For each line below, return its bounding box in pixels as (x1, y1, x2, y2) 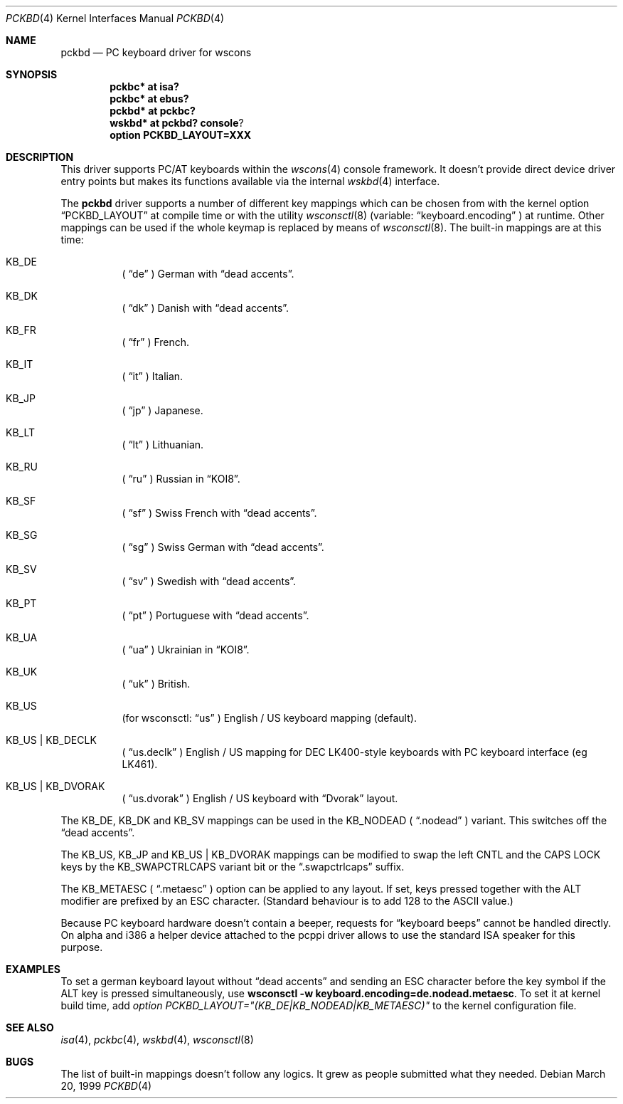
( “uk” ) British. (122, 678, 191, 690)
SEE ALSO (6, 1021, 54, 1034)
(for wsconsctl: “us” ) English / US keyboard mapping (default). (122, 712, 417, 724)
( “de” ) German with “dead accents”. (122, 268, 294, 280)
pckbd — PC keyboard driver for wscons (60, 46, 252, 58)
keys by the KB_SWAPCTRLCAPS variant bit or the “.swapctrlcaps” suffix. (60, 861, 405, 873)
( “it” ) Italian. (122, 370, 183, 382)
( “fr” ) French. (122, 336, 190, 348)
